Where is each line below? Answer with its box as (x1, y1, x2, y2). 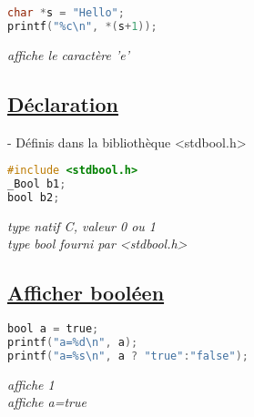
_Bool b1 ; (7, 178, 66, 191)
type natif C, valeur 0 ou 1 (7, 216, 157, 235)
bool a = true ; (7, 322, 99, 336)
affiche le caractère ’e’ (7, 45, 130, 64)
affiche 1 (7, 374, 55, 393)
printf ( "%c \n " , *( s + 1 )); (7, 19, 157, 33)
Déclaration (7, 89, 119, 117)
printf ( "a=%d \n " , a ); (7, 336, 138, 350)
